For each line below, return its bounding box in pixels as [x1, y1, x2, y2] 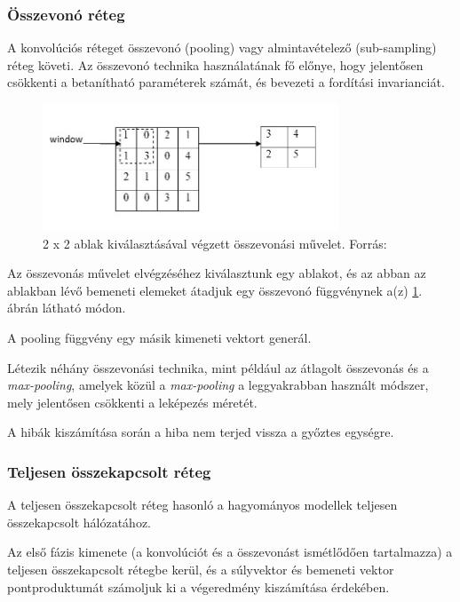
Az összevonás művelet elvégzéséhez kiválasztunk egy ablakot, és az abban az [7, 264, 426, 282]
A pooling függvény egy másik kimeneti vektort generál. [7, 328, 312, 346]
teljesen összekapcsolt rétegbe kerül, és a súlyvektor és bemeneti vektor [7, 559, 394, 578]
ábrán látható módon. [7, 298, 126, 317]
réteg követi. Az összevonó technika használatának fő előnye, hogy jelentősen [7, 55, 424, 74]
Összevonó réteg [7, 3, 125, 25]
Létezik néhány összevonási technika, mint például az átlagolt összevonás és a [7, 358, 429, 376]
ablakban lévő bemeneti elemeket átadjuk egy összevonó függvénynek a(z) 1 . [7, 281, 423, 299]
